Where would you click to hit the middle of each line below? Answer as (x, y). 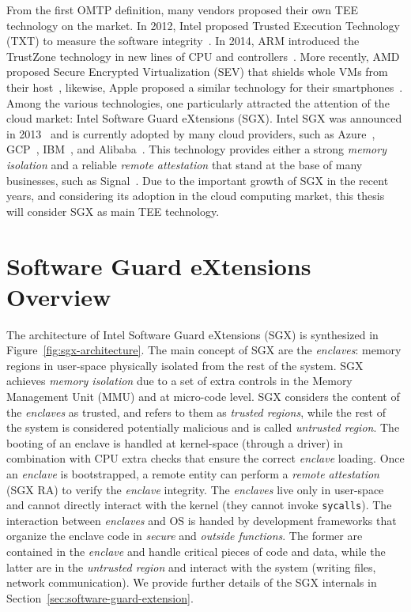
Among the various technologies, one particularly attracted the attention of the (198, 102)
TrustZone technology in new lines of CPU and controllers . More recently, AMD (203, 56)
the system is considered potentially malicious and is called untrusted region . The (203, 427)
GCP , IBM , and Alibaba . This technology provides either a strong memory (196, 149)
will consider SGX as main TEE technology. (113, 211)
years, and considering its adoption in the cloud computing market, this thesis (196, 196)
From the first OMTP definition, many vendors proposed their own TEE (182, 9)
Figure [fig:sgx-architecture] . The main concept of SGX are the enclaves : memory (204, 350)
